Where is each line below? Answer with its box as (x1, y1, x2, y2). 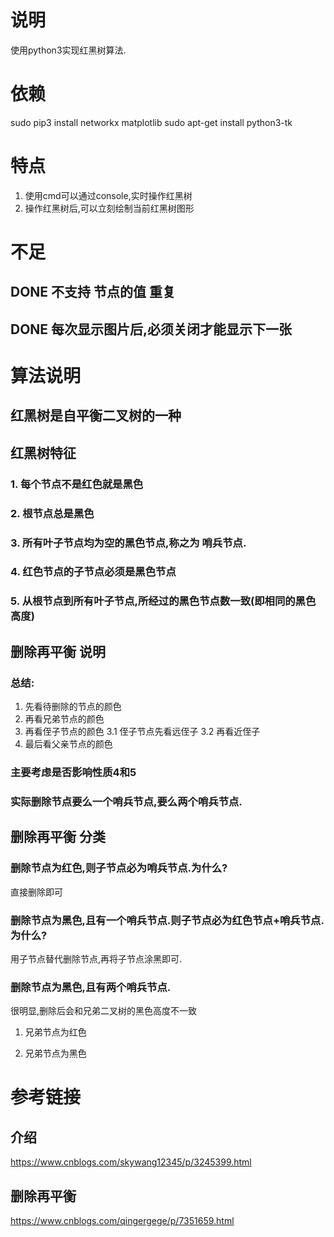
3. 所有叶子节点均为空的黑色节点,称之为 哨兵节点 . (10, 536, 247, 550)
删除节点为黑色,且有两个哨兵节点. (10, 980, 172, 994)
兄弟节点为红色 (24, 1026, 87, 1038)
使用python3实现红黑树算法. (10, 44, 127, 56)
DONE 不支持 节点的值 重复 (10, 284, 177, 301)
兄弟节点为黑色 (24, 1047, 87, 1060)
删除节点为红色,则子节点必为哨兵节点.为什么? (10, 861, 228, 875)
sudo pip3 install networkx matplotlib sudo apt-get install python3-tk (10, 116, 293, 128)
